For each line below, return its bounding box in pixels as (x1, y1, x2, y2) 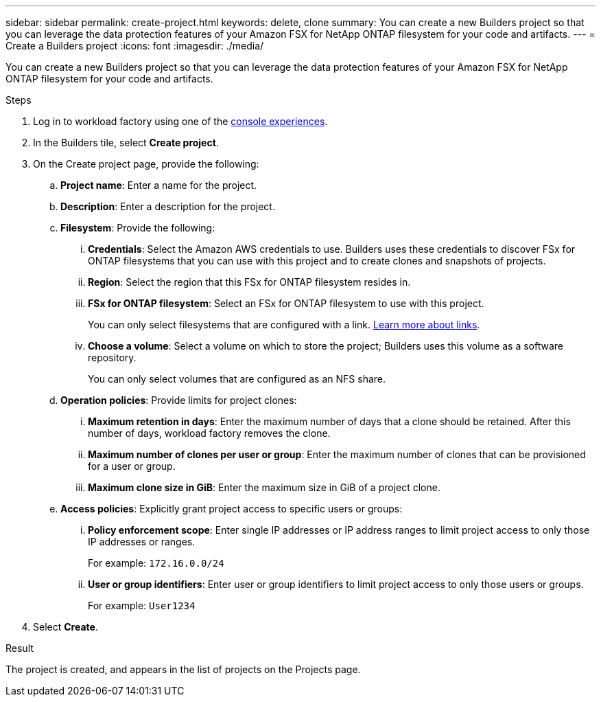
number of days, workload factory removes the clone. (88, 427, 331, 439)
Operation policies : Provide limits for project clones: (60, 394, 297, 406)
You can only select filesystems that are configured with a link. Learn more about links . (88, 319, 480, 330)
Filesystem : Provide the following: (60, 222, 215, 234)
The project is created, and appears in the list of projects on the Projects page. (5, 664, 361, 675)
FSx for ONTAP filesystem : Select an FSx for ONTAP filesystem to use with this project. (88, 297, 484, 309)
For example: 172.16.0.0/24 (88, 557, 224, 569)
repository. (88, 352, 137, 363)
